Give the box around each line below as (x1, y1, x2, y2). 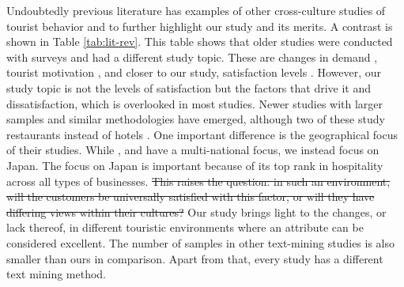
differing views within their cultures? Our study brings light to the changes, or (6, 203, 387, 220)
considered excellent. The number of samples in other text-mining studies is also (6, 234, 395, 251)
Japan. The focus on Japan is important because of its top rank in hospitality (6, 157, 383, 173)
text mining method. (6, 266, 107, 282)
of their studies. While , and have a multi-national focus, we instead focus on (6, 142, 379, 158)
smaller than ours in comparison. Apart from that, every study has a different (6, 250, 383, 266)
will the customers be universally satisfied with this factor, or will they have (6, 188, 375, 205)
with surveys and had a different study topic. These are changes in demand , (6, 48, 378, 65)
